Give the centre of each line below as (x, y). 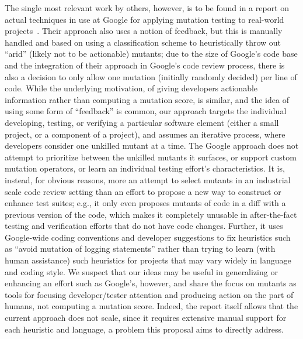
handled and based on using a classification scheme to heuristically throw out (143, 42)
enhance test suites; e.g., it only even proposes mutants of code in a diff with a (145, 203)
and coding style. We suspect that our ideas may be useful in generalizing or (141, 271)
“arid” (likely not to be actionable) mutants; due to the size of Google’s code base (151, 54)
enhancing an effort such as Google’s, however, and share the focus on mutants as (151, 283)
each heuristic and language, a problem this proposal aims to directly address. (144, 329)
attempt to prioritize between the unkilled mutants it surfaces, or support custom (151, 157)
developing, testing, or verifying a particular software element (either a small (142, 122)
